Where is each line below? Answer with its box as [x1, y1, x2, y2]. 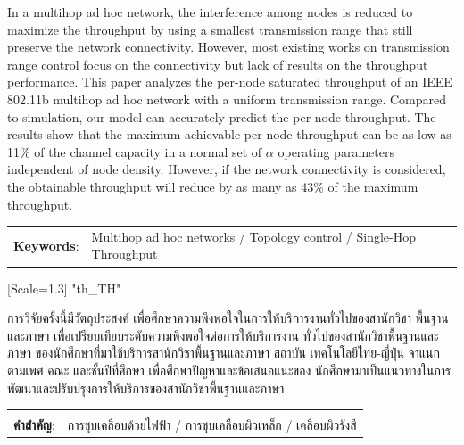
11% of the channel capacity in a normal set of [7, 142, 262, 161]
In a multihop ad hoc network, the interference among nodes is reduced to [7, 3, 413, 21]
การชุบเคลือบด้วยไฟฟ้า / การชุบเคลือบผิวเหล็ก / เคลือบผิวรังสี [67, 416, 357, 434]
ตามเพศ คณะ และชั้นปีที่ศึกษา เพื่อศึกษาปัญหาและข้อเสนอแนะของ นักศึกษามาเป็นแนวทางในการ [7, 360, 452, 379]
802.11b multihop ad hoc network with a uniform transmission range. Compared [7, 89, 447, 108]
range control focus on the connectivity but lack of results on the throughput [7, 54, 428, 73]
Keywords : [13, 235, 79, 254]
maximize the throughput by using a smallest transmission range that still [7, 20, 413, 38]
